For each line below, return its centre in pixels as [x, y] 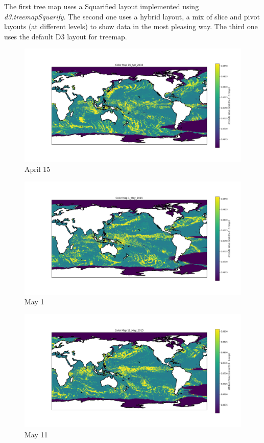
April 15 [38, 169]
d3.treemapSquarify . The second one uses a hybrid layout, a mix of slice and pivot [132, 16]
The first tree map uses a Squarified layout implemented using [102, 6]
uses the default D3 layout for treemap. [66, 36]
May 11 [36, 434]
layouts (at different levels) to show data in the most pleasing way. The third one [131, 26]
